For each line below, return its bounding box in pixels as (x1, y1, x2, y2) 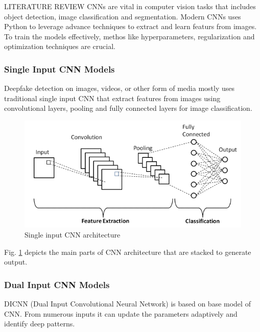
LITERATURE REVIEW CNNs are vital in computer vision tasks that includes (4, 1, 256, 11)
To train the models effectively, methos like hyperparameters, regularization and (4, 31, 255, 41)
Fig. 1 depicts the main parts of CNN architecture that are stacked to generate (4, 246, 251, 257)
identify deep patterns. (4, 318, 75, 329)
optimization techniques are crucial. (4, 41, 115, 52)
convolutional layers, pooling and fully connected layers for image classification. (4, 103, 252, 113)
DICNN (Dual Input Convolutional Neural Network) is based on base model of (4, 298, 251, 309)
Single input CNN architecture (25, 229, 121, 240)
